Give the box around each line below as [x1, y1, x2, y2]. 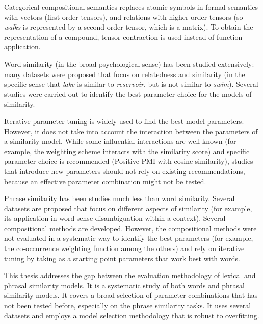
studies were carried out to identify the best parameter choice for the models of [4, 88, 252, 99]
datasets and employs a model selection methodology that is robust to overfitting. [4, 310, 259, 320]
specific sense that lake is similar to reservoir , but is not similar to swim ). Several [4, 79, 258, 89]
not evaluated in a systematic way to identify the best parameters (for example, [4, 233, 253, 243]
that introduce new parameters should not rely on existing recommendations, [4, 165, 245, 176]
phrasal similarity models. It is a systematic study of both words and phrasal [4, 280, 245, 290]
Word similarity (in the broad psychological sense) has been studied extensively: [4, 58, 254, 69]
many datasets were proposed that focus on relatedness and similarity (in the [4, 68, 245, 79]
